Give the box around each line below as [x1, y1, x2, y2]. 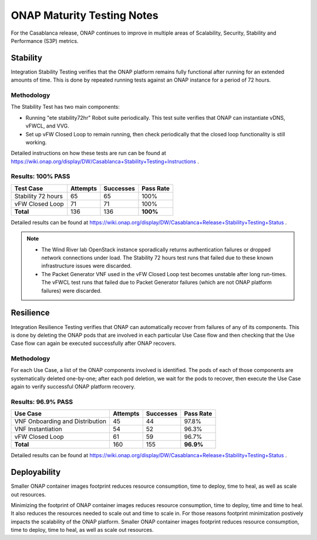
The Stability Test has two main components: [11, 103, 120, 110]
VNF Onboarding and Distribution [14, 417, 107, 425]
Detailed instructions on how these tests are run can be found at [11, 150, 167, 157]
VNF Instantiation [14, 425, 62, 433]
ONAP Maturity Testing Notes [11, 9, 158, 22]
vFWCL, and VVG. [25, 122, 70, 129]
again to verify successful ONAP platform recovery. [11, 383, 136, 390]
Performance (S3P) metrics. [11, 37, 79, 44]
